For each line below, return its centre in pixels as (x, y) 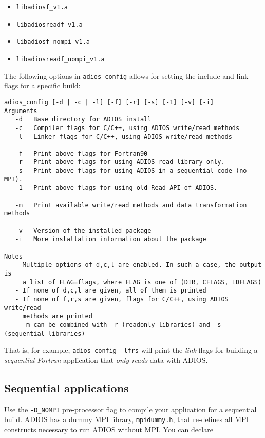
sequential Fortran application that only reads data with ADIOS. (106, 360)
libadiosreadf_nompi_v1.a (60, 59)
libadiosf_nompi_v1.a (53, 42)
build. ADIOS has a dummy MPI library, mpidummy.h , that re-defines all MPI (127, 419)
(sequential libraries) (45, 333)
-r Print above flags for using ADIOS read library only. (120, 162)
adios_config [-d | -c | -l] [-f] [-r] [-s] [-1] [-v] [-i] (109, 102)
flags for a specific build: (42, 86)
